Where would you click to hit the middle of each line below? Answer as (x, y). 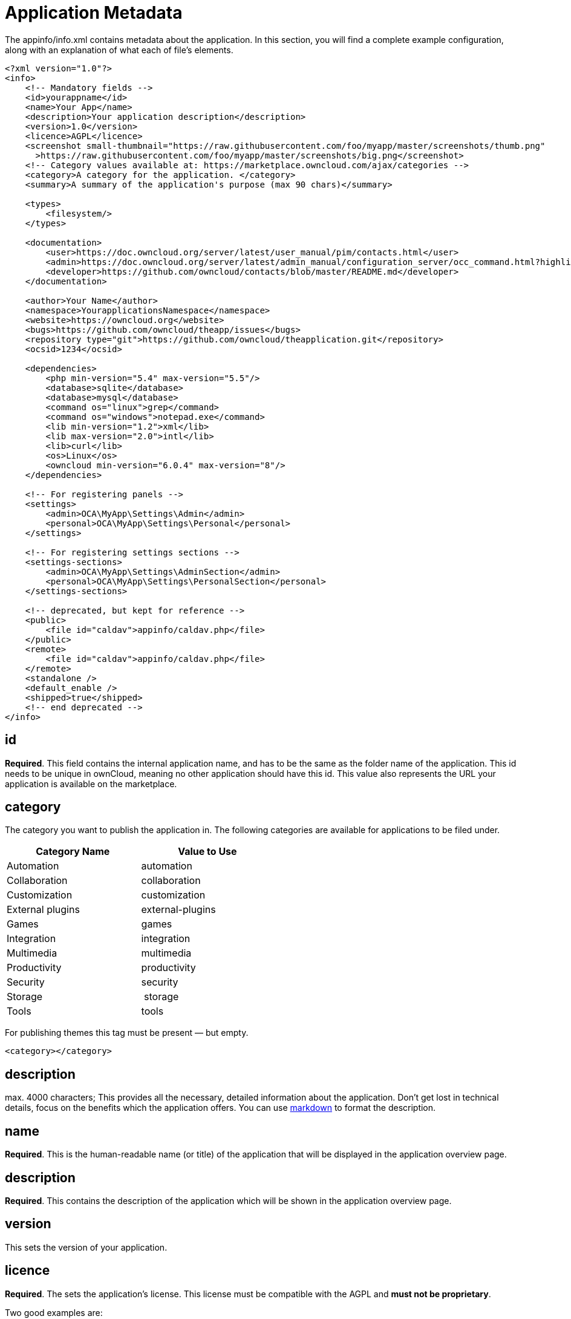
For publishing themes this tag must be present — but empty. (127, 1033)
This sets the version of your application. (86, 1247)
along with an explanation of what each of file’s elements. (119, 50)
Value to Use (207, 852)
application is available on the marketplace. (91, 784)
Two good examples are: (54, 1312)
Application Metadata (94, 13)
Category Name (73, 852)
